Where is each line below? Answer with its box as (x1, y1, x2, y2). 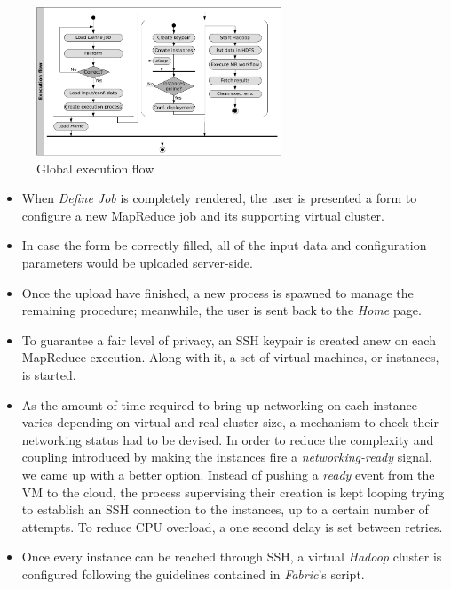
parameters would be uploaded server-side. (21, 254, 253, 272)
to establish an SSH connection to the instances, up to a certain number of (21, 500, 429, 519)
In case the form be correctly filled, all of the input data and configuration (21, 236, 427, 254)
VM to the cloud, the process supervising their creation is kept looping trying (21, 482, 445, 501)
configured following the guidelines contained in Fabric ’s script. (21, 564, 365, 583)
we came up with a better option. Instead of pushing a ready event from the (21, 465, 435, 484)
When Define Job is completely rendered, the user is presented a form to (21, 189, 417, 207)
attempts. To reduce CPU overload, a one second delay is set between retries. (21, 517, 443, 536)
